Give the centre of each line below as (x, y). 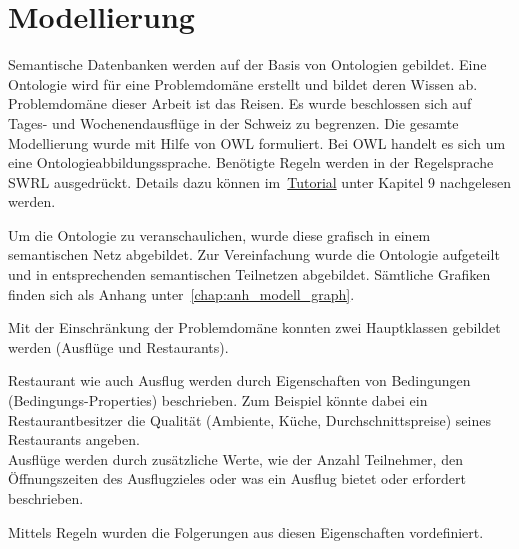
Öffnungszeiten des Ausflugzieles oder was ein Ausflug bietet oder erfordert (237, 478)
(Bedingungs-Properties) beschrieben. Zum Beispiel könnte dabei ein (218, 400)
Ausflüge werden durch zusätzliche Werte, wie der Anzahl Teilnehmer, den (235, 458)
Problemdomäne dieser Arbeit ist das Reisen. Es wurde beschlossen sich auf (240, 103)
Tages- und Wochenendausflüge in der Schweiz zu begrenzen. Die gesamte (233, 122)
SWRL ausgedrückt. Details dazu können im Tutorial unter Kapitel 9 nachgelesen (260, 181)
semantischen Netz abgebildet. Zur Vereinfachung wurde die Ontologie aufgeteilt (254, 254)
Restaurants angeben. (74, 439)
